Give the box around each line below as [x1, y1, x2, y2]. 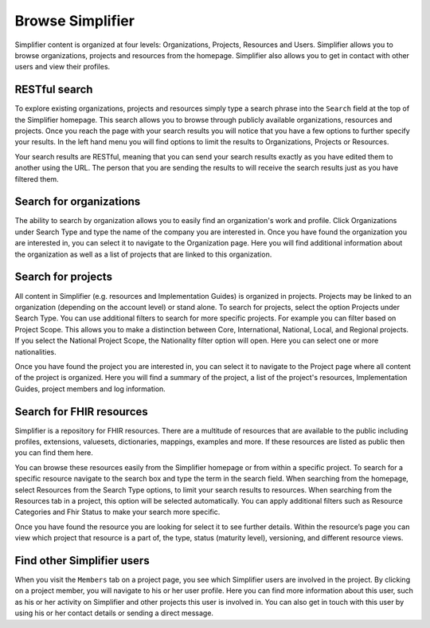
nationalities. [14, 347, 57, 356]
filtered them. [14, 174, 59, 183]
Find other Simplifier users [14, 554, 150, 567]
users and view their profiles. [14, 62, 111, 72]
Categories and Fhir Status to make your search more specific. [14, 507, 221, 517]
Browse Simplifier [14, 12, 135, 29]
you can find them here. [14, 448, 93, 457]
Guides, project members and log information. [14, 383, 166, 394]
